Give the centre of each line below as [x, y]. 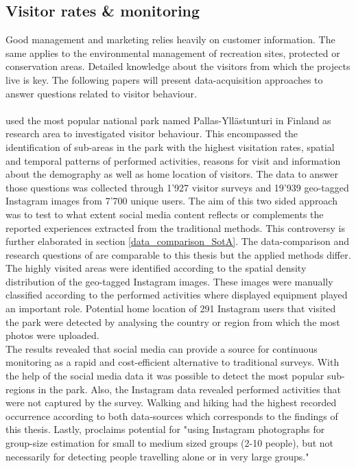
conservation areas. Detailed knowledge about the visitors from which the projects [178, 66]
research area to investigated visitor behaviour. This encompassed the [152, 133]
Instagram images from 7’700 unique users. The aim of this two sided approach [171, 201]
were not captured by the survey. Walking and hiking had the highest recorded [171, 402]
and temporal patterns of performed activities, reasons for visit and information [173, 160]
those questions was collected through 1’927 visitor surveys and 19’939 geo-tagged [177, 187]
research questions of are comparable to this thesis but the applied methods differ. [178, 254]
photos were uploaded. [52, 335]
